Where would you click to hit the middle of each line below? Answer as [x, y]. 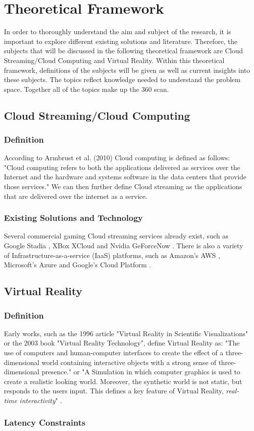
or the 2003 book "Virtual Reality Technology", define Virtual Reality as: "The [122, 343]
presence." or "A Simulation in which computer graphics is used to [141, 372]
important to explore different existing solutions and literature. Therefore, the [121, 41]
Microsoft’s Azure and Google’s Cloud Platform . [78, 265]
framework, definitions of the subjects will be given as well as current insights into [127, 70]
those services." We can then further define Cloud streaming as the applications [123, 186]
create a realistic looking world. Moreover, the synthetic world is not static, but [123, 381]
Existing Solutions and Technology [73, 218]
